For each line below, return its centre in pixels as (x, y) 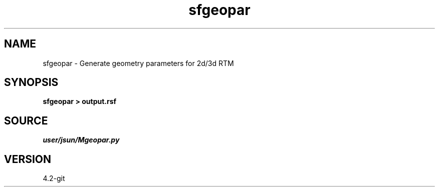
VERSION (28, 159)
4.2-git (54, 178)
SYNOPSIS (31, 82)
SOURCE (26, 120)
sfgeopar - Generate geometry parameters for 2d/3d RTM (138, 63)
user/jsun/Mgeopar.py (81, 140)
